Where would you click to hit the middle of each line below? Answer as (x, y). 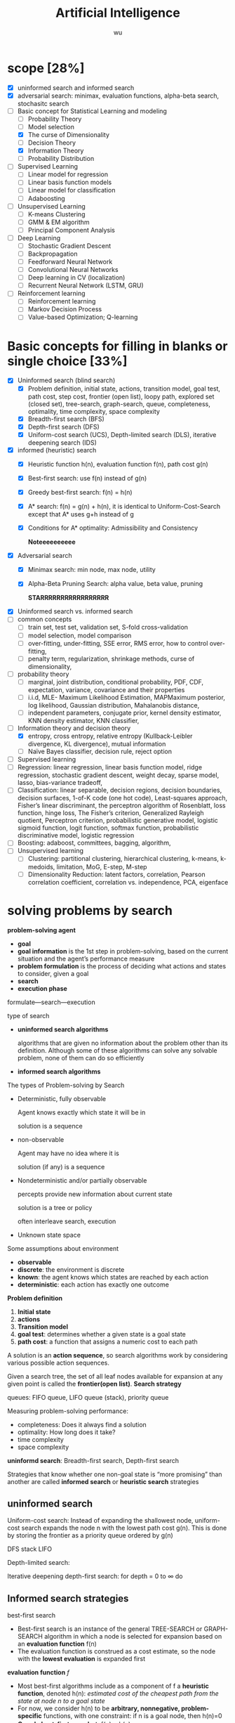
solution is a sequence (50, 1126)
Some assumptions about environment (63, 1248)
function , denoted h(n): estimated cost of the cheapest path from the (118, 1693)
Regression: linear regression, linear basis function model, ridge (109, 767)
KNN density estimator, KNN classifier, (83, 720)
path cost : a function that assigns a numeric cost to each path (107, 1341)
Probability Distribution (61, 159)
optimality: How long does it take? (66, 1432)
